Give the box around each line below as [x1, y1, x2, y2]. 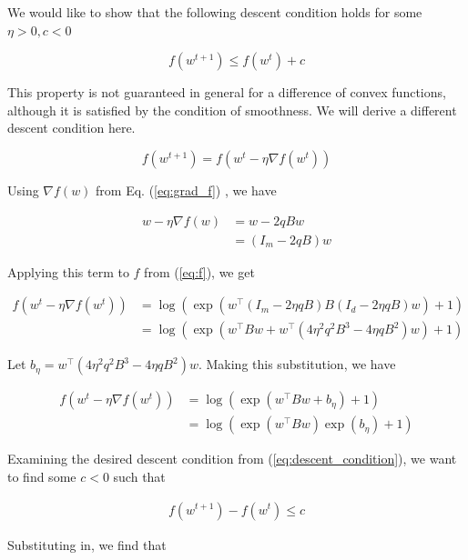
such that [113, 466, 166, 485]
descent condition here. [7, 118, 136, 137]
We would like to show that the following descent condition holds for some [7, 3, 422, 21]
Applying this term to [7, 262, 129, 281]
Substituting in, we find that [7, 535, 167, 554]
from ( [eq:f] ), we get [144, 262, 255, 281]
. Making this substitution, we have [198, 355, 396, 374]
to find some [7, 466, 76, 485]
